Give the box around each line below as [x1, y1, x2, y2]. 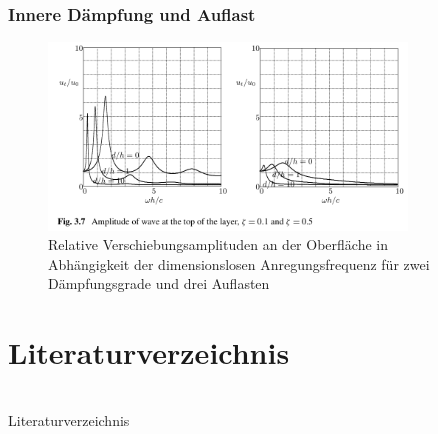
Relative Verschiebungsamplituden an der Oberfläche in [48, 234, 388, 255]
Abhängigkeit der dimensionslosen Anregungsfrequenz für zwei [48, 253, 430, 274]
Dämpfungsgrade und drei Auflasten [48, 273, 270, 294]
